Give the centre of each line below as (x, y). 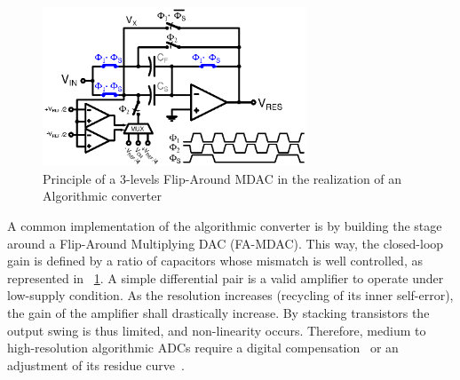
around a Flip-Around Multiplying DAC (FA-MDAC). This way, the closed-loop (226, 243)
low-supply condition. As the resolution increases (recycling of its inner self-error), (230, 295)
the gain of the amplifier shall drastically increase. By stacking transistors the (218, 312)
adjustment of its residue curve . (96, 364)
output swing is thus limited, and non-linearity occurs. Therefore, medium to (217, 330)
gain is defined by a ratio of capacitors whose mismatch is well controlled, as (215, 261)
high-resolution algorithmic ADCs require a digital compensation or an (203, 348)
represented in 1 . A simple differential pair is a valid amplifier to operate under (226, 277)
